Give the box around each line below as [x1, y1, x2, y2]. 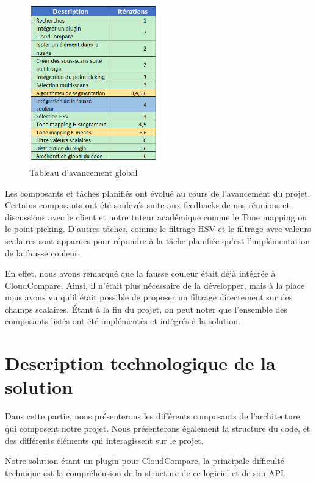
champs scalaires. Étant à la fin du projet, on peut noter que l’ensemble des [5, 302, 288, 315]
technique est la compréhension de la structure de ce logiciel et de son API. [5, 466, 287, 479]
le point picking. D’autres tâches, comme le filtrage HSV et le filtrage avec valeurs [5, 222, 311, 235]
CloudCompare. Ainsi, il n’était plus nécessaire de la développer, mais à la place [5, 278, 305, 291]
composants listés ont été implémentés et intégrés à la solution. [5, 314, 240, 327]
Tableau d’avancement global [29, 165, 138, 178]
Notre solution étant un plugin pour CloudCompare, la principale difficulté [5, 454, 285, 467]
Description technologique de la [5, 350, 276, 376]
